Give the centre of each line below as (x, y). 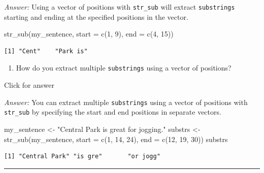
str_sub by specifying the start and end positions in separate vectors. (113, 112)
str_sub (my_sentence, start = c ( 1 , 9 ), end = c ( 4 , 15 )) (89, 34)
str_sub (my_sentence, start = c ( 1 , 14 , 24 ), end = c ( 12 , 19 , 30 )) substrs (116, 139)
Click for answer (29, 85)
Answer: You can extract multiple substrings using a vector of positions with (126, 102)
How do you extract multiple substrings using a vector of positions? (124, 68)
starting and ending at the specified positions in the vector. (96, 16)
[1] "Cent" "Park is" (46, 51)
